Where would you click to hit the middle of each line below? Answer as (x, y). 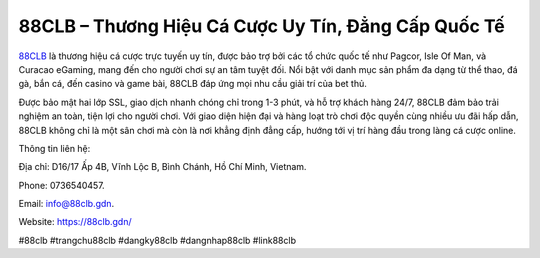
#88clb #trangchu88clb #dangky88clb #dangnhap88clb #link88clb (157, 240)
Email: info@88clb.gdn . (66, 204)
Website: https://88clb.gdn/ (75, 222)
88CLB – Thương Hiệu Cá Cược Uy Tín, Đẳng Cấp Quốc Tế (261, 26)
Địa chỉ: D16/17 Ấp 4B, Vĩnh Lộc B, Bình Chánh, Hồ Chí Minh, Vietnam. (162, 167)
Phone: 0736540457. (61, 185)
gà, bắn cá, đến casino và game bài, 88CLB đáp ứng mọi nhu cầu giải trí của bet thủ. (192, 84)
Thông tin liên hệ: (54, 148)
